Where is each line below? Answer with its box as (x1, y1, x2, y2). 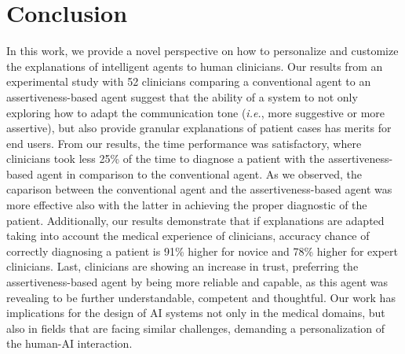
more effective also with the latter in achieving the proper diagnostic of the (6, 197, 367, 213)
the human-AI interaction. (6, 335, 133, 352)
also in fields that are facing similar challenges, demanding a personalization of (6, 319, 385, 336)
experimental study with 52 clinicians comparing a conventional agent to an (6, 73, 371, 90)
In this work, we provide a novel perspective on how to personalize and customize (6, 42, 399, 59)
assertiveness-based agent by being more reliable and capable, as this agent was (6, 274, 389, 290)
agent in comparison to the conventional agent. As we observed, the (36, 165, 363, 182)
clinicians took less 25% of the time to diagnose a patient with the (6, 150, 325, 167)
